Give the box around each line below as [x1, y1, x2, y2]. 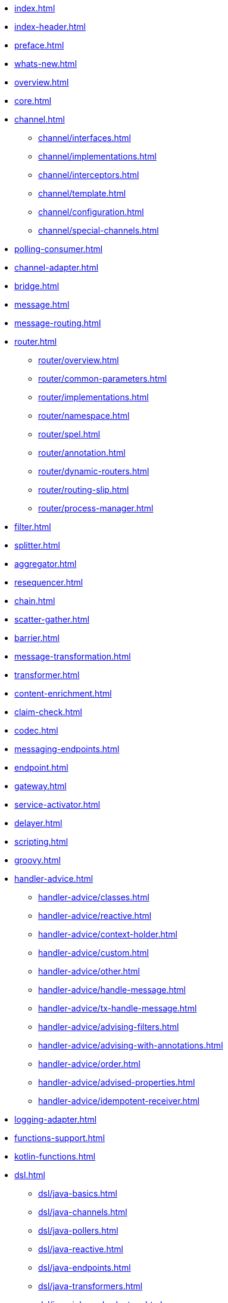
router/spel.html [38, 429, 101, 439]
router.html [14, 336, 57, 347]
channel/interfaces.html [38, 133, 131, 143]
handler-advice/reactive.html [38, 910, 152, 921]
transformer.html [14, 670, 80, 680]
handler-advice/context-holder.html [38, 929, 178, 939]
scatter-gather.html [14, 614, 90, 624]
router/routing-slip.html [38, 485, 129, 495]
